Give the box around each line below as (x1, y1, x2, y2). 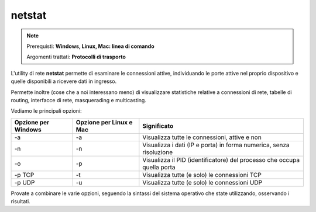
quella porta (142, 163, 176, 171)
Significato (142, 121, 174, 130)
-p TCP (14, 171, 35, 179)
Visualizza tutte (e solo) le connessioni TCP (142, 171, 262, 179)
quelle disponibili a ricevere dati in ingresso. (11, 78, 117, 85)
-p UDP (14, 178, 35, 186)
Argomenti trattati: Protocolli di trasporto (26, 53, 126, 61)
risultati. (11, 198, 30, 205)
